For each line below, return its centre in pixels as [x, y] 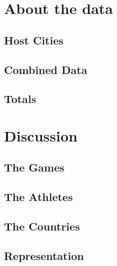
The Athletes [38, 197]
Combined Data [46, 69]
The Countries [42, 226]
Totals [20, 99]
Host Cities [34, 40]
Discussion [41, 135]
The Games [34, 167]
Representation [44, 255]
